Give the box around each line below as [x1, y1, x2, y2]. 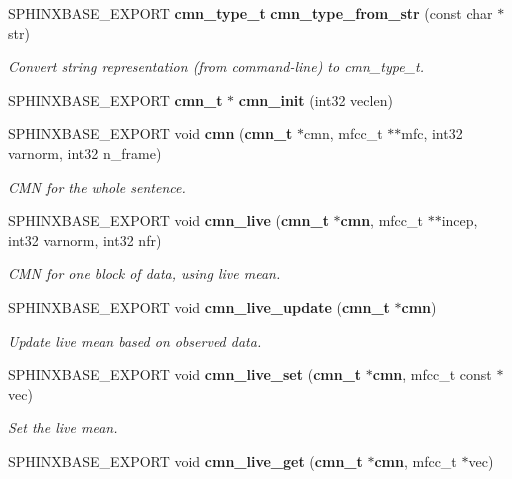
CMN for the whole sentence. [8, 176, 186, 197]
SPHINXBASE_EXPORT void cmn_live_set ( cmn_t [8, 364, 362, 385]
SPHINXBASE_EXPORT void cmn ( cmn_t [8, 123, 293, 144]
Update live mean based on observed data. [8, 330, 262, 351]
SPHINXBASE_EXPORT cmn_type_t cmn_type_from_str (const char [8, 3, 493, 23]
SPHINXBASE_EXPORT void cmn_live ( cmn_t [8, 210, 329, 231]
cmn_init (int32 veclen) [238, 89, 393, 110]
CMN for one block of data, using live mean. [8, 263, 281, 284]
